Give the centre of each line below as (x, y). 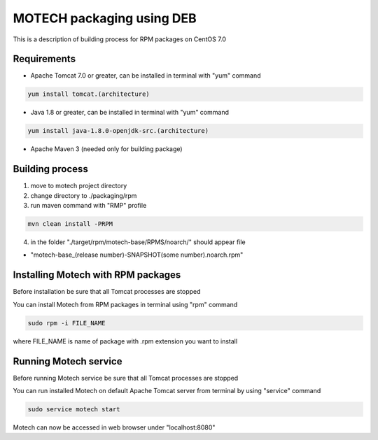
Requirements (44, 59)
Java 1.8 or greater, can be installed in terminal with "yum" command (129, 113)
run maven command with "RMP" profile (89, 206)
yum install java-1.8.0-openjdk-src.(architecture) (118, 131)
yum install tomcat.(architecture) (89, 94)
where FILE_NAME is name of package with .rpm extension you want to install (125, 341)
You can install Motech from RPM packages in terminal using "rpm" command (125, 304)
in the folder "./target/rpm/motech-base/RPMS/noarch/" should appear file (138, 242)
